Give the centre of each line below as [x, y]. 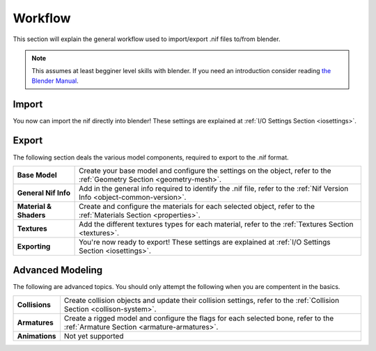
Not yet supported [94, 336]
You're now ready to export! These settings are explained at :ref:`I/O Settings [205, 242]
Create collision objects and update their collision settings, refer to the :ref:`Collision [202, 300]
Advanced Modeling [58, 271]
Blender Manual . [55, 81]
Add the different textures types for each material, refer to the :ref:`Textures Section [217, 224]
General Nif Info [44, 193]
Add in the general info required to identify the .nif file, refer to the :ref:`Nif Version [214, 188]
